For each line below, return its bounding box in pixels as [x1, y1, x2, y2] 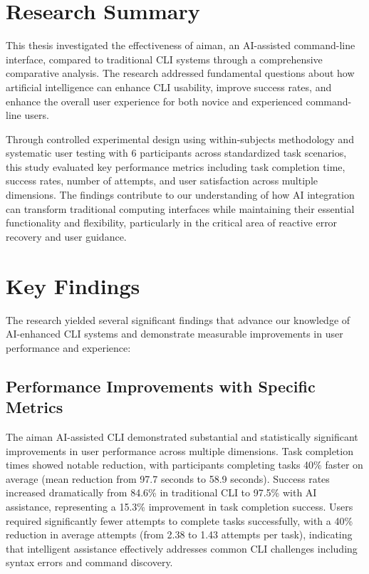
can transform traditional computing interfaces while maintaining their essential [6, 201, 355, 216]
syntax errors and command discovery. [6, 555, 173, 570]
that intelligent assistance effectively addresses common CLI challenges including [6, 541, 358, 555]
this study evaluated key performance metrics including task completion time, [6, 159, 345, 174]
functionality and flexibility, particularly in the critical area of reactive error [6, 215, 338, 230]
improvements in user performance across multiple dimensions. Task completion [6, 443, 353, 458]
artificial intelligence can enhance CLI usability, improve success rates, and [6, 79, 332, 94]
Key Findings [6, 271, 140, 300]
